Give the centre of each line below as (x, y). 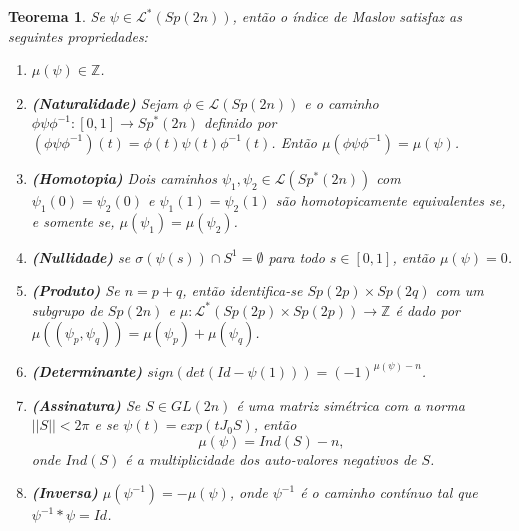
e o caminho (341, 102)
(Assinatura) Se (86, 404)
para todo (296, 256)
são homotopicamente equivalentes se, (390, 199)
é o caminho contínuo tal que (389, 492)
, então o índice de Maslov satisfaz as (347, 16)
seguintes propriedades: (78, 35)
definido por (240, 122)
